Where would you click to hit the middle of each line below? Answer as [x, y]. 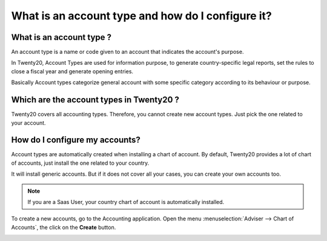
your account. [28, 123]
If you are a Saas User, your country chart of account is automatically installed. [126, 202]
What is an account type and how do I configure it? [141, 16]
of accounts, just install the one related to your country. [80, 163]
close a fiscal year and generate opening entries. [72, 71]
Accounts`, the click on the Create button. [64, 227]
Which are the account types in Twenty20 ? [95, 100]
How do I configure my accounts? [76, 140]
